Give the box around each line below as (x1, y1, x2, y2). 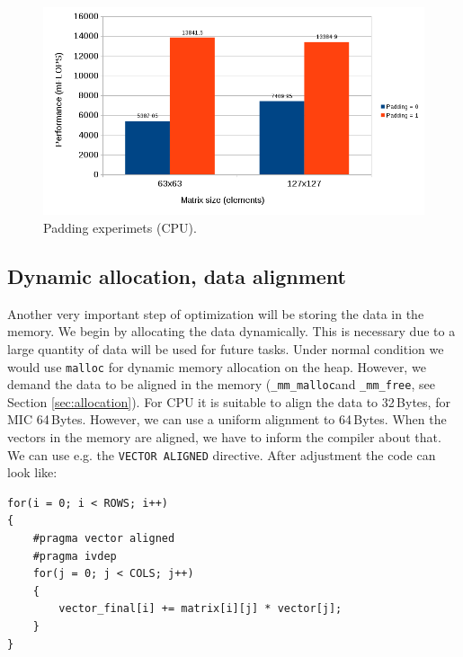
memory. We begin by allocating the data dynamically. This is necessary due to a (7, 322, 456, 341)
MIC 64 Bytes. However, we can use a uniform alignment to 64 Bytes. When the (7, 410, 447, 429)
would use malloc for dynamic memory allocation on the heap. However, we (7, 357, 426, 376)
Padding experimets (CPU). (43, 218, 197, 236)
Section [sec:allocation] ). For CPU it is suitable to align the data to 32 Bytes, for (7, 392, 450, 411)
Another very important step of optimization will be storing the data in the (7, 304, 424, 323)
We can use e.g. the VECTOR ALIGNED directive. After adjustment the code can (7, 445, 436, 464)
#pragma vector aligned (32, 532, 175, 546)
